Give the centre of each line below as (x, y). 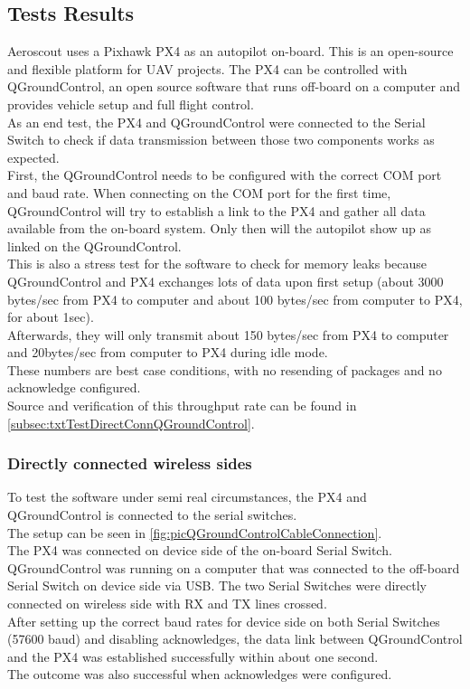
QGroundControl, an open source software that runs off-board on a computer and (234, 86)
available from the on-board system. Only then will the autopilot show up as (220, 228)
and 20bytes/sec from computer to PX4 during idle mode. (168, 352)
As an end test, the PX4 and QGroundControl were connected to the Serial (216, 122)
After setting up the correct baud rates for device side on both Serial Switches (224, 621)
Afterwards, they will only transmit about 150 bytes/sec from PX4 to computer (228, 334)
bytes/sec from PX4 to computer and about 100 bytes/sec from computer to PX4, (235, 299)
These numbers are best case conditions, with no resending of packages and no (225, 369)
